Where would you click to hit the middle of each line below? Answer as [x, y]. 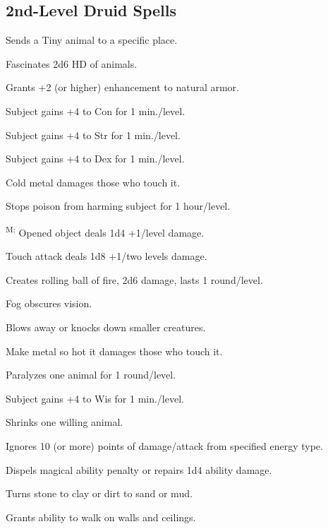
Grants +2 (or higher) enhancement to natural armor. [122, 87]
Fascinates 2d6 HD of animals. [72, 63]
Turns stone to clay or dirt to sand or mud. [99, 493]
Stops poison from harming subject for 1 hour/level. [118, 206]
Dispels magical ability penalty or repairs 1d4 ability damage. [139, 469]
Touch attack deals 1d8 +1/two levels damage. [107, 256]
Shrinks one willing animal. [65, 422]
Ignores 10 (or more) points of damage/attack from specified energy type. [164, 445]
